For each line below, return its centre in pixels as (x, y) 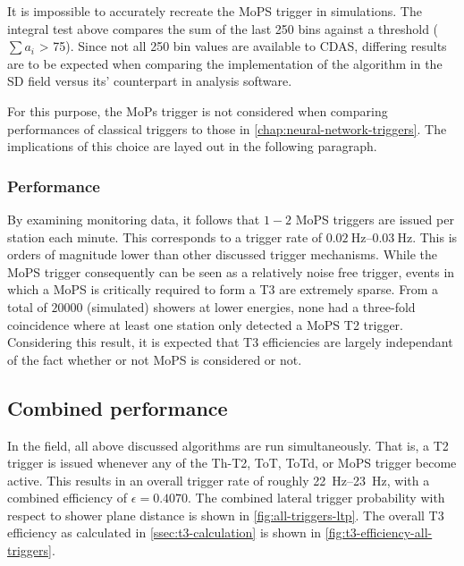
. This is (435, 237)
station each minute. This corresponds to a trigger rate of (165, 237)
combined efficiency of (67, 498)
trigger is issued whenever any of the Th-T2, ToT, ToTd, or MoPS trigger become (232, 463)
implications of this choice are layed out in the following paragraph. (192, 146)
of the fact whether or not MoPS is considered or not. (155, 359)
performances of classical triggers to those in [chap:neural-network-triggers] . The (227, 128)
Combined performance (118, 407)
